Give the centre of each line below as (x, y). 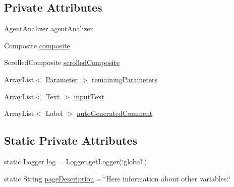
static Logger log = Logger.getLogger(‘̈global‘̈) (76, 161)
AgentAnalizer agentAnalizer (49, 28)
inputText (89, 96)
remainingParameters (125, 79)
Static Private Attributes (71, 140)
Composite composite (37, 45)
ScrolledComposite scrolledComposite (62, 62)
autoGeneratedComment (115, 113)
